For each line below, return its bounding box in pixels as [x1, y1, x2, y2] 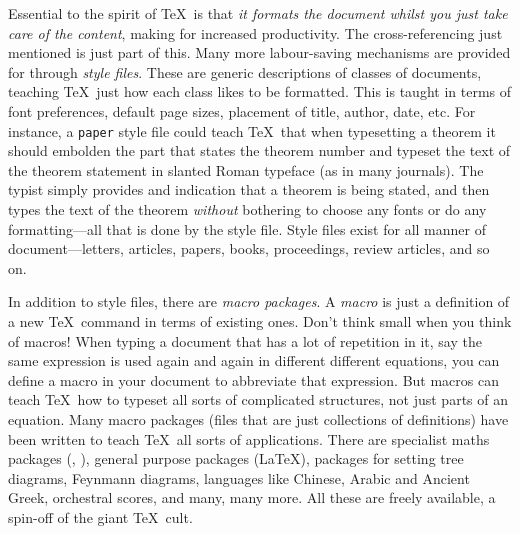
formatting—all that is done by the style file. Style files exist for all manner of [8, 218, 486, 239]
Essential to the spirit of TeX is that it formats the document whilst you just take [8, 3, 508, 23]
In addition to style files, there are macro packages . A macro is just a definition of [8, 291, 510, 312]
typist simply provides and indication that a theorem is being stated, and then [8, 179, 490, 200]
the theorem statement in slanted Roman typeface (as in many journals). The [8, 159, 484, 180]
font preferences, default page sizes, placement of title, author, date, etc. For [8, 100, 476, 121]
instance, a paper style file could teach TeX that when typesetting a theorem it [8, 120, 496, 141]
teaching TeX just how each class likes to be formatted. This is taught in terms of [8, 81, 512, 102]
